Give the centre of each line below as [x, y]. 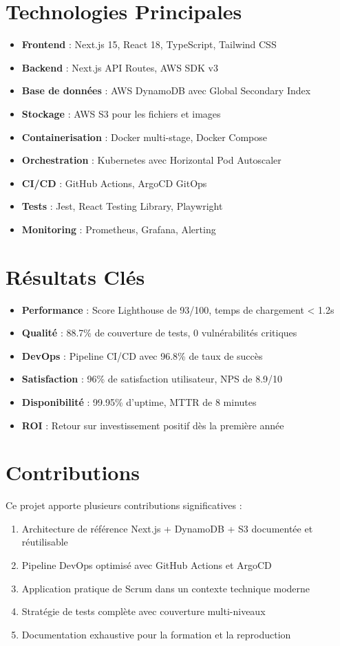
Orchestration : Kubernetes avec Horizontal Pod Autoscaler [151, 160]
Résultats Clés [75, 276]
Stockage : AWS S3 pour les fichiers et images [121, 113]
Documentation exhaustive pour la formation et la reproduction [156, 634]
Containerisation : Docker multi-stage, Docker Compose [144, 137]
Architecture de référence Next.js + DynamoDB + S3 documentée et [167, 528]
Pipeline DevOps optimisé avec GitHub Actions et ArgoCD [147, 565]
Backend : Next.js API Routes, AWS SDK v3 [120, 67]
